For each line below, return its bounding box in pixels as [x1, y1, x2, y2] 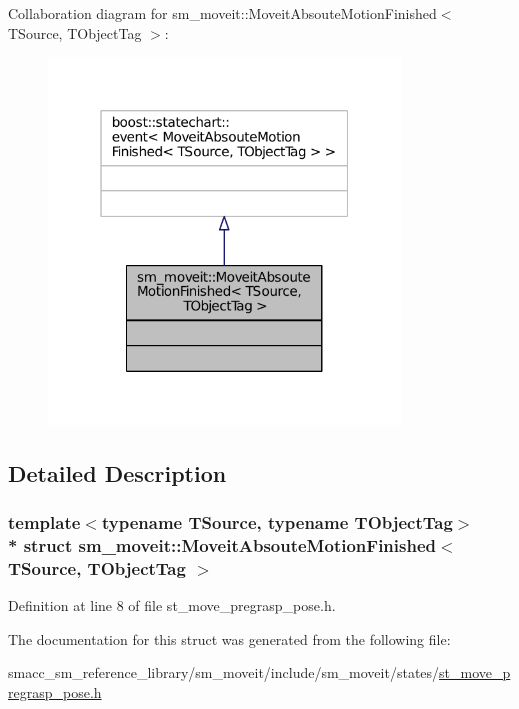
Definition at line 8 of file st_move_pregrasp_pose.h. [8, 595, 336, 615]
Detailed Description [8, 457, 227, 488]
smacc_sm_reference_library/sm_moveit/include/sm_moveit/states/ [8, 662, 440, 683]
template [8, 509, 81, 534]
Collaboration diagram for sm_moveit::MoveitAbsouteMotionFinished [8, 3, 437, 23]
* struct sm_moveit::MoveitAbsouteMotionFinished [8, 532, 436, 557]
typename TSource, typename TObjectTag [101, 509, 453, 534]
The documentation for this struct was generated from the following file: [8, 628, 451, 649]
